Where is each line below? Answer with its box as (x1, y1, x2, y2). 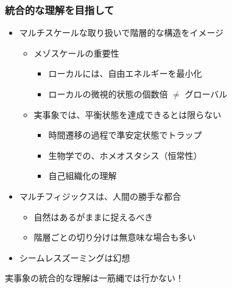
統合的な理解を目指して (5, 2, 114, 17)
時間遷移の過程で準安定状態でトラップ (48, 128, 202, 141)
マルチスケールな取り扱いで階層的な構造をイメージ (19, 26, 224, 39)
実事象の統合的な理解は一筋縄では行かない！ (5, 272, 184, 284)
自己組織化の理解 (48, 169, 117, 182)
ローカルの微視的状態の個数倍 (48, 88, 168, 100)
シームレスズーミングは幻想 (19, 251, 130, 264)
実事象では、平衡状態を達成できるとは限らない (33, 108, 222, 121)
